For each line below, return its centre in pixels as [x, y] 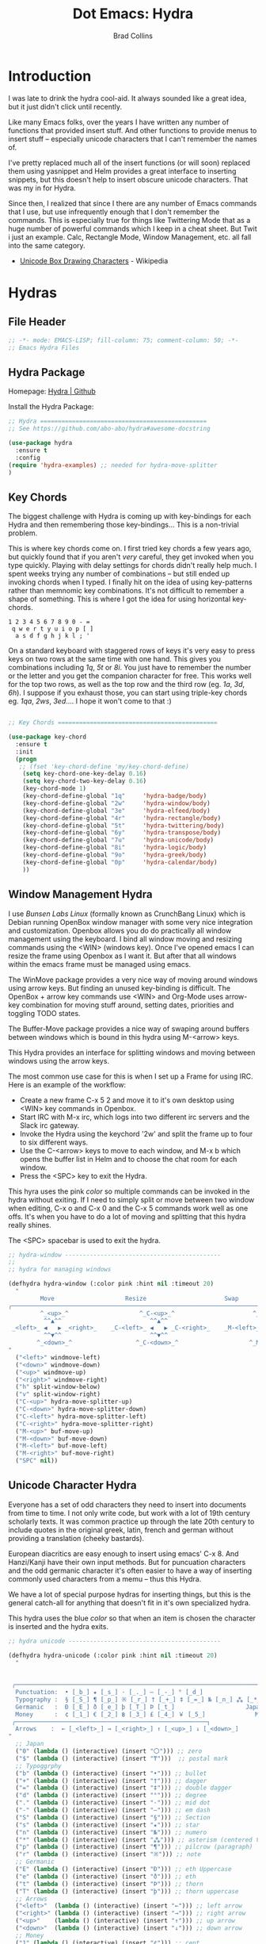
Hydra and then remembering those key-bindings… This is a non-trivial [123, 525]
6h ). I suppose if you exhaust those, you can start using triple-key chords [128, 693]
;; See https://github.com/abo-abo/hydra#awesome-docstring [110, 429]
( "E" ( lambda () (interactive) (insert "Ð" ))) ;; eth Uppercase [123, 1869]
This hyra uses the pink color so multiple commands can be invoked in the [129, 1191]
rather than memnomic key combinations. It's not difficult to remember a [126, 591]
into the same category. [47, 245]
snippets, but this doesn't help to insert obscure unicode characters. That [128, 179]
